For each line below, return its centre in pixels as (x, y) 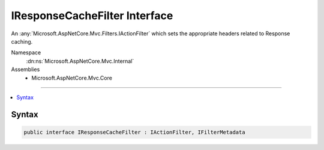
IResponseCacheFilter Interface (92, 16)
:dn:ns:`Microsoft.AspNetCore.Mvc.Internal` (80, 61)
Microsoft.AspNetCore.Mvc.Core (72, 78)
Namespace (26, 53)
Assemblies (25, 69)
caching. (22, 41)
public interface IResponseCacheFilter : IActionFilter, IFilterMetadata (134, 132)
